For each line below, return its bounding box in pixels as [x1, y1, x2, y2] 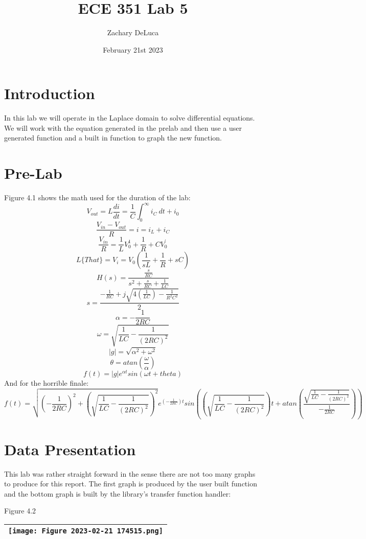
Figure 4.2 [4, 505, 36, 516]
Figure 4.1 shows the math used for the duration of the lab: [4, 192, 191, 203]
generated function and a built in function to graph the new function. [4, 132, 222, 143]
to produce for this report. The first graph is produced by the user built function [4, 478, 257, 489]
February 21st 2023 [103, 44, 163, 55]
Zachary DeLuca [107, 27, 159, 38]
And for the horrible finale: [4, 378, 89, 388]
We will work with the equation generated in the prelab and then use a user [4, 122, 242, 133]
